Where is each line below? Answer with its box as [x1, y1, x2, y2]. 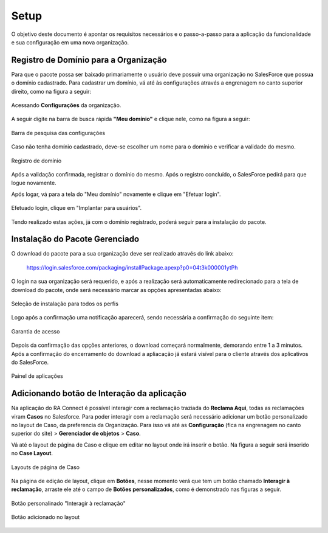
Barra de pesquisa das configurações [11, 129, 106, 136]
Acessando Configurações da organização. [11, 102, 121, 109]
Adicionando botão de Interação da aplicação [11, 388, 186, 399]
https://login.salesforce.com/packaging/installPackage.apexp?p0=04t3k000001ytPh [26, 263, 238, 271]
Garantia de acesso [11, 327, 60, 335]
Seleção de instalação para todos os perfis [11, 300, 118, 307]
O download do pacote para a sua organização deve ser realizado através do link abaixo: [11, 250, 234, 257]
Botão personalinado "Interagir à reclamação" [11, 500, 126, 507]
